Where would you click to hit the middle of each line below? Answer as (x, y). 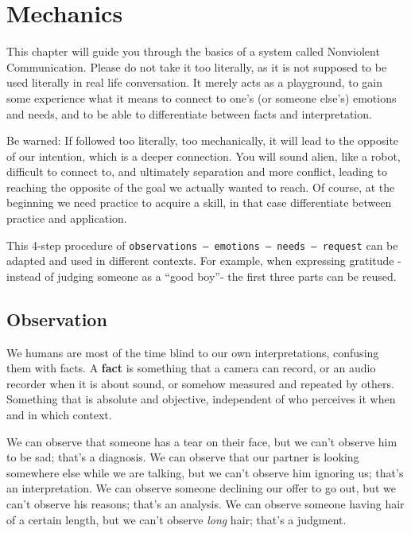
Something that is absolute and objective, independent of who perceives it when (201, 399)
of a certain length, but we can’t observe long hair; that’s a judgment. (176, 519)
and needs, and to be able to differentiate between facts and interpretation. (189, 113)
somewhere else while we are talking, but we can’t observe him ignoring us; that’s (205, 472)
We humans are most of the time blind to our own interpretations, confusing (193, 352)
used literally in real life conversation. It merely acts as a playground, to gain (195, 82)
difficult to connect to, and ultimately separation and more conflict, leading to (197, 171)
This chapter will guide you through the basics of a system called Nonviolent (193, 51)
